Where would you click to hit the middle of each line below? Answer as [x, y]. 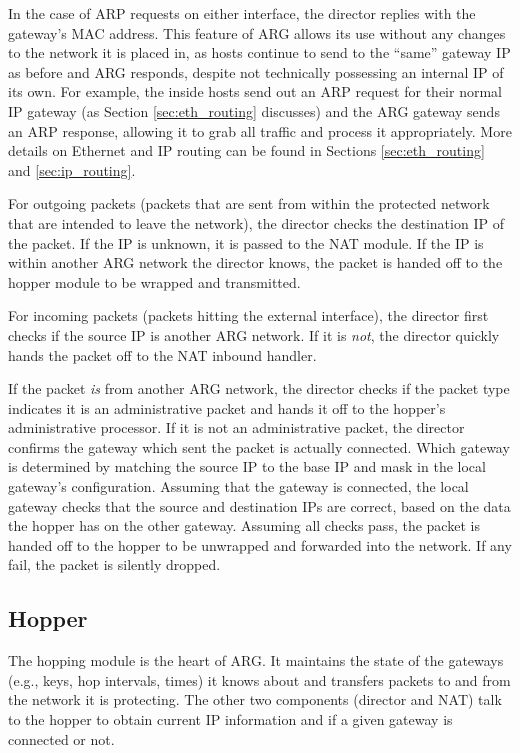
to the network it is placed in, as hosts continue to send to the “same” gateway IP [259, 52]
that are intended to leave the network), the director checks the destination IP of [256, 222]
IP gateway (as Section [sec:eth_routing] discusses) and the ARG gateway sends [254, 110]
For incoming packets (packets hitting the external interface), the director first [248, 315]
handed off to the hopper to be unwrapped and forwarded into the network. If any [260, 544]
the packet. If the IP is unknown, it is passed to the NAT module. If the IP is [246, 242]
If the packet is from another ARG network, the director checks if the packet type [259, 388]
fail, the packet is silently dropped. [114, 564]
